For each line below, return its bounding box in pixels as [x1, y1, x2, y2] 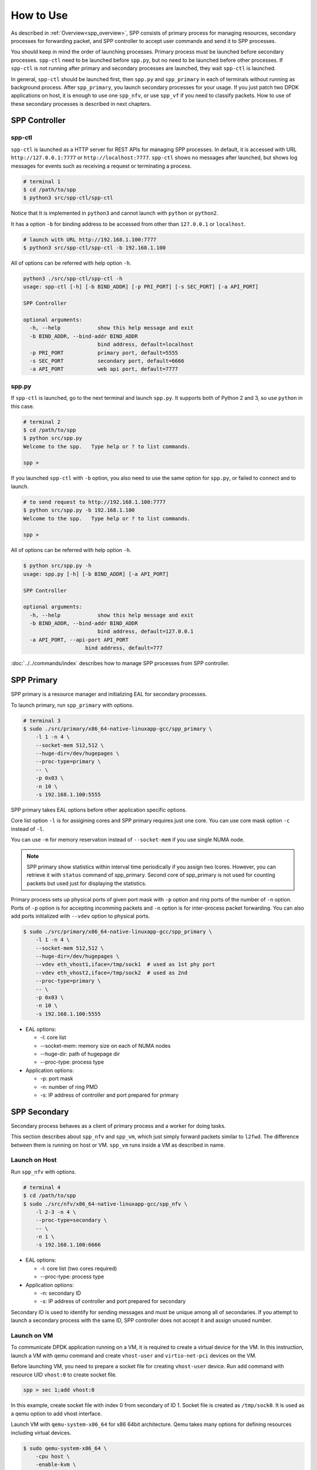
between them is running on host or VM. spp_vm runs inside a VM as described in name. [11, 1141, 225, 1148]
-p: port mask [40, 1075, 73, 1082]
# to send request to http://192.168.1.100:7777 [23, 499, 166, 505]
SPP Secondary [11, 1107, 69, 1117]
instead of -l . [11, 825, 45, 832]
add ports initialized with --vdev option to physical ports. [11, 912, 150, 920]
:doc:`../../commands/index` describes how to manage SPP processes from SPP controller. [11, 660, 230, 667]
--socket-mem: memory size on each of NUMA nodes [40, 1042, 171, 1049]
